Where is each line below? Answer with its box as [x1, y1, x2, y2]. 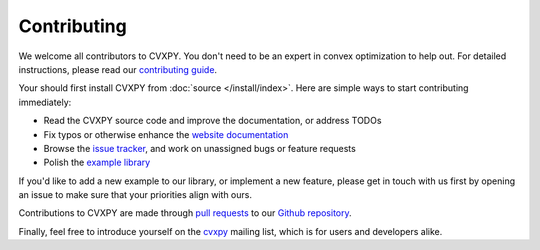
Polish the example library [43, 156, 151, 169]
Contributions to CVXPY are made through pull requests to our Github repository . [18, 207, 352, 219]
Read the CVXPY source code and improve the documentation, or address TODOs [43, 115, 382, 127]
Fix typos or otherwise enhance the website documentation [43, 128, 289, 140]
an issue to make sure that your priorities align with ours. [18, 189, 252, 201]
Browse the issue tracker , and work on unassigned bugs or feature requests [43, 142, 357, 154]
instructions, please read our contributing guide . [18, 63, 218, 75]
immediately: [18, 96, 72, 108]
